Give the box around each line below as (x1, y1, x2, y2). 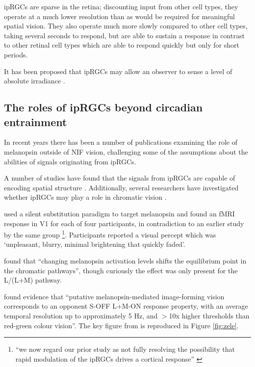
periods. (4, 49, 28, 59)
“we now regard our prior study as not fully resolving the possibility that (15, 344, 235, 354)
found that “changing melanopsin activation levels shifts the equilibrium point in (4, 255, 247, 265)
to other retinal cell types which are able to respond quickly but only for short (4, 40, 239, 50)
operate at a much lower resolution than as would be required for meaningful (4, 11, 235, 21)
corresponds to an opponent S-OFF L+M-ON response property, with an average (4, 301, 248, 311)
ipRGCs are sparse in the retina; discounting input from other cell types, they (4, 1, 238, 11)
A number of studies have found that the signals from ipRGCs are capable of (4, 173, 235, 183)
